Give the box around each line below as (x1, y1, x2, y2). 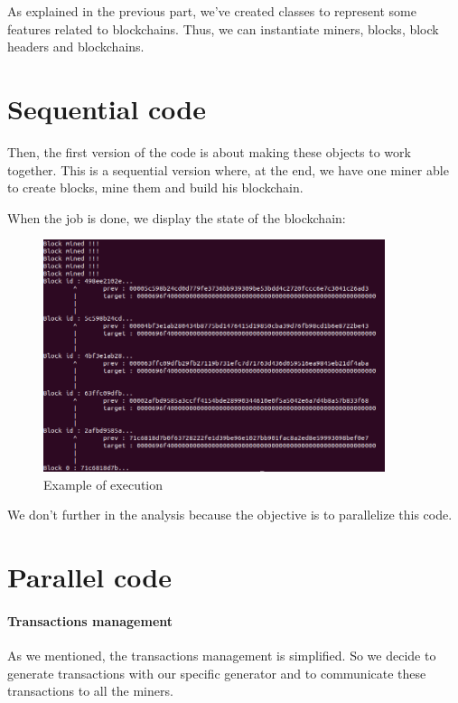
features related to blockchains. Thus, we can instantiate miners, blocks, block (7, 19, 439, 38)
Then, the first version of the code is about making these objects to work (7, 142, 411, 161)
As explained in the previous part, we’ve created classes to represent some (7, 2, 416, 20)
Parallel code (7, 558, 172, 595)
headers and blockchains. (7, 37, 145, 56)
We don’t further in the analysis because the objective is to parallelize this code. (7, 505, 453, 524)
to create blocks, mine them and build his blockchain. (7, 178, 304, 197)
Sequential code (7, 89, 206, 127)
